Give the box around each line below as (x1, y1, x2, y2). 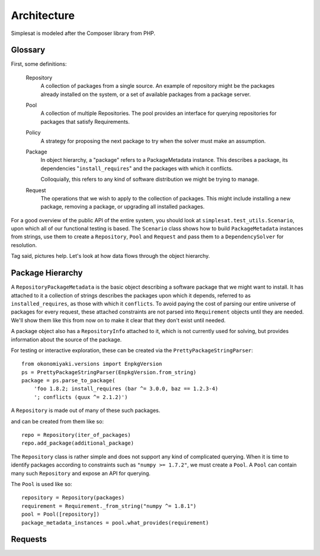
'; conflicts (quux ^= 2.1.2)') (33, 394, 128, 400)
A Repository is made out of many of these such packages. (11, 407, 161, 414)
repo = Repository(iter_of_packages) (21, 432, 132, 439)
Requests (11, 534, 47, 545)
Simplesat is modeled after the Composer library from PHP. (11, 30, 156, 37)
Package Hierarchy (11, 268, 83, 278)
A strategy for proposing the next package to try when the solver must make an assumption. (40, 137, 266, 145)
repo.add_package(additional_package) (21, 440, 135, 447)
